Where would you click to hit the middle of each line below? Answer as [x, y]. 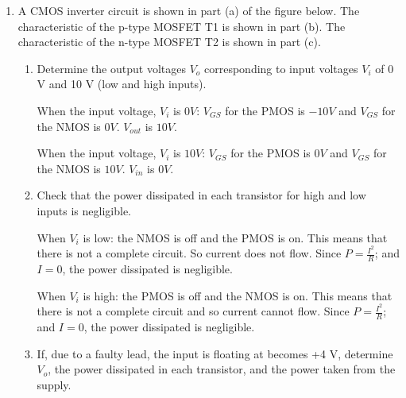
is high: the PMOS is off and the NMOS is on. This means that [238, 295]
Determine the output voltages [111, 68]
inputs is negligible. [84, 210]
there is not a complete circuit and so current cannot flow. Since [193, 311]
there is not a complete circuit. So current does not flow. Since [189, 253]
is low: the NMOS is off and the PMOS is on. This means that [235, 237]
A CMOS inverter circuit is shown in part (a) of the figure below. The [189, 10]
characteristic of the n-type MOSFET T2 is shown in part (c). [169, 42]
